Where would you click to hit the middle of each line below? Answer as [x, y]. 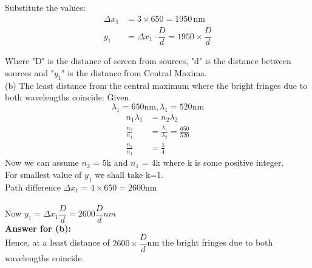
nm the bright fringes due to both [210, 242]
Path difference [33, 187]
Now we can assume [42, 162]
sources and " [29, 72]
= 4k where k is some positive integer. [213, 162]
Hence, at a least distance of [57, 242]
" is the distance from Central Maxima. [134, 72]
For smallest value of [43, 174]
